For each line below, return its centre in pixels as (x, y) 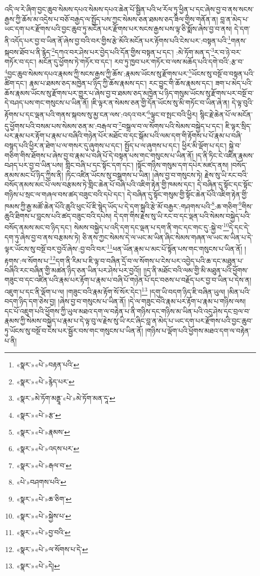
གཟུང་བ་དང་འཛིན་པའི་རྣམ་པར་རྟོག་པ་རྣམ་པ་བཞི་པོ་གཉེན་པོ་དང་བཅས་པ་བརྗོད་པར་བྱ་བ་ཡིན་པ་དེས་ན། (128, 280)
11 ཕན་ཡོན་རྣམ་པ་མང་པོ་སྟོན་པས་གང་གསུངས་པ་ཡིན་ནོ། (174, 248)
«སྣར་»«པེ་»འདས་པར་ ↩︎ (48, 448)
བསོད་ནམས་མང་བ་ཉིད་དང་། (38, 227)
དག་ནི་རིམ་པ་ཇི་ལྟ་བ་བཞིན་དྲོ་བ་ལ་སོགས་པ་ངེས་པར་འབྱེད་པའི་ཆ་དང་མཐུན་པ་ (149, 260)
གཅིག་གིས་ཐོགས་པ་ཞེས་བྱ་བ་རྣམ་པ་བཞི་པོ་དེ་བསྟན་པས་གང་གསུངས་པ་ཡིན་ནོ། (99, 155)
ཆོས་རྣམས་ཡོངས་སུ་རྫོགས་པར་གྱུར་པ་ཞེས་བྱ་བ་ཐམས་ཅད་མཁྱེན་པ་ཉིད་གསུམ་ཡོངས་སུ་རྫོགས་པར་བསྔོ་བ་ (129, 93)
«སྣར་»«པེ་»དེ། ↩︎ (38, 566)
